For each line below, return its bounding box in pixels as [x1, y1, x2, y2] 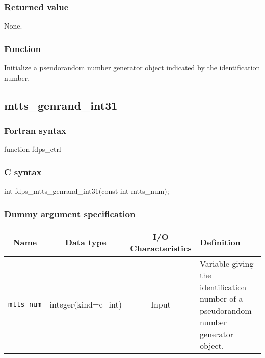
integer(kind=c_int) [49, 298, 122, 311]
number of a [200, 292, 243, 304]
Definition [200, 236, 241, 248]
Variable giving [200, 257, 254, 269]
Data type [65, 236, 107, 248]
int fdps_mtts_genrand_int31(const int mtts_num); [4, 186, 169, 196]
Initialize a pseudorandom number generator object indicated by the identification [4, 62, 260, 73]
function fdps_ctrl [4, 144, 61, 155]
